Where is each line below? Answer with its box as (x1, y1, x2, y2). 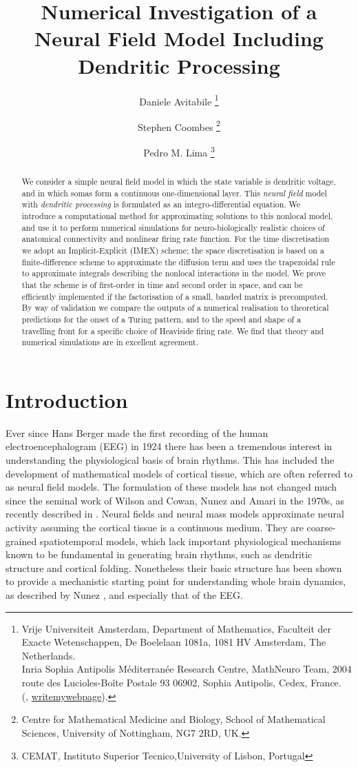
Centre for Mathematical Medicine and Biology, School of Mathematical (21, 712, 326, 726)
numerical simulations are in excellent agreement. (21, 336, 198, 348)
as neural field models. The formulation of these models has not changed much (6, 480, 337, 494)
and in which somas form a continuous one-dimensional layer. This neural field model (21, 187, 327, 198)
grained (6, 533, 37, 548)
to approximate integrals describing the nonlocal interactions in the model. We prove (21, 267, 326, 279)
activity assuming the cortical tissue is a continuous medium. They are (6, 520, 304, 534)
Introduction (6, 385, 128, 413)
